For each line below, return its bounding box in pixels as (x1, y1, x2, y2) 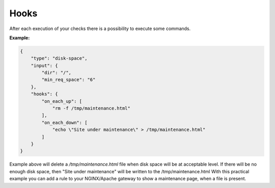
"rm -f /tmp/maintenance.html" (52, 105, 131, 112)
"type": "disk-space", (31, 56, 88, 61)
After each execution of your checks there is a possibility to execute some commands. (9, 25, 191, 32)
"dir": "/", (41, 70, 71, 76)
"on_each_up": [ (41, 98, 82, 104)
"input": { (31, 63, 58, 68)
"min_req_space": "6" (41, 77, 96, 83)
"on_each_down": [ (41, 120, 88, 125)
